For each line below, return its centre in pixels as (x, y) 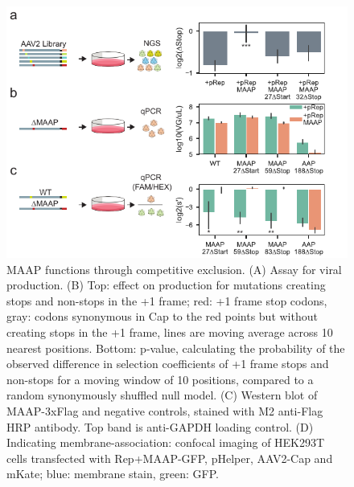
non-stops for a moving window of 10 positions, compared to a (160, 379)
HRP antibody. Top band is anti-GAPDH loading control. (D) (160, 426)
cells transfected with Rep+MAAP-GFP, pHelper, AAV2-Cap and (170, 458)
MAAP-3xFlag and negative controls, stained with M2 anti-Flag (165, 410)
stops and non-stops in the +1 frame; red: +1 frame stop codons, (167, 300)
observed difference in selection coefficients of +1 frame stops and (168, 364)
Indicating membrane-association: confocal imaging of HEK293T (166, 442)
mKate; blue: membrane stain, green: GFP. (113, 474)
